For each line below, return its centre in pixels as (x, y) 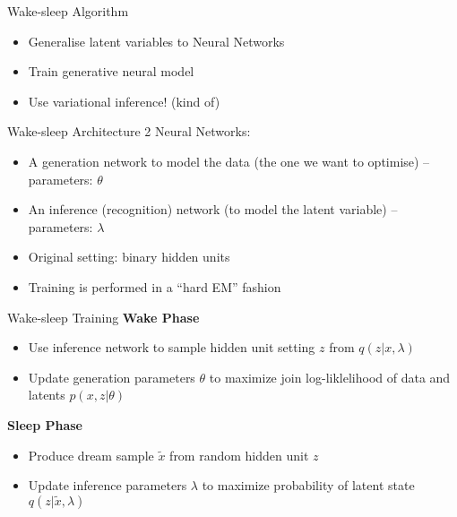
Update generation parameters (112, 377)
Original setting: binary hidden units (129, 257)
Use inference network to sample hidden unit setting (172, 347)
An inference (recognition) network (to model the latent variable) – (213, 209)
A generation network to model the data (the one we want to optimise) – (229, 161)
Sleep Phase (45, 424)
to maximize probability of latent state (308, 485)
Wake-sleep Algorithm (68, 11)
